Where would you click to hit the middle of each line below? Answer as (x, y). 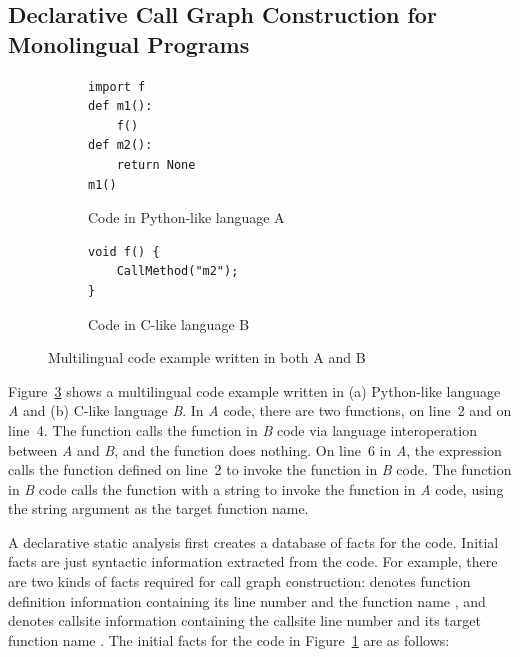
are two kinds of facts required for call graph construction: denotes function (239, 581)
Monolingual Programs (129, 43)
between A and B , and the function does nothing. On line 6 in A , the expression (255, 449)
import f (117, 86)
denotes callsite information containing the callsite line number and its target (244, 620)
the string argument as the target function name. (158, 508)
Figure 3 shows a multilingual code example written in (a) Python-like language (254, 390)
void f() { (124, 251)
